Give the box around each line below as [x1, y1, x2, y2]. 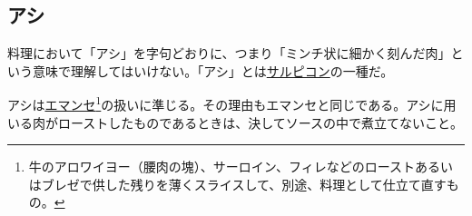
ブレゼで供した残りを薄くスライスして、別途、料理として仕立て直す [41, 174, 447, 193]
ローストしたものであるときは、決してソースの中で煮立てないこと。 [57, 113, 464, 132]
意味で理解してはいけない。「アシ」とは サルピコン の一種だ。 [32, 61, 394, 80]
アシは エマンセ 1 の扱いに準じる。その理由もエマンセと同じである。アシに [7, 93, 444, 114]
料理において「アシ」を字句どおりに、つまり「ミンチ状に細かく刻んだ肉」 [7, 44, 451, 63]
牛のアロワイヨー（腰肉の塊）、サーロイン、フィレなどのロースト [28, 157, 415, 176]
